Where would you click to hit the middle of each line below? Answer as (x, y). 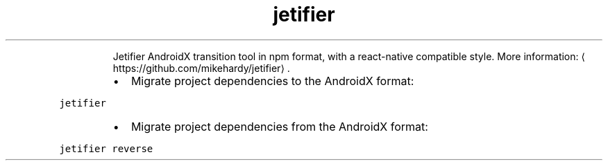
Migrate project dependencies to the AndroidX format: (272, 81)
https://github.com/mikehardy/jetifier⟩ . (201, 68)
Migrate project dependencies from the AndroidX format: (279, 126)
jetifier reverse (106, 148)
